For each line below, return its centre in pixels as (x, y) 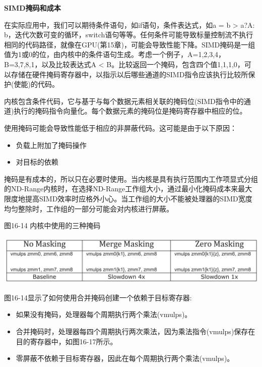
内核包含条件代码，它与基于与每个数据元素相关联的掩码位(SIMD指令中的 (124, 101)
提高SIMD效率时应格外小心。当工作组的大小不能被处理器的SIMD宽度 (139, 198)
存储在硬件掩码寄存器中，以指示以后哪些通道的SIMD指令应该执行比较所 (129, 74)
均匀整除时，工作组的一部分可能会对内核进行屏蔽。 (89, 208)
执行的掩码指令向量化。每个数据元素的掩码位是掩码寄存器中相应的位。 (130, 111)
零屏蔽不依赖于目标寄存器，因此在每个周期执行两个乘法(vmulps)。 (125, 358)
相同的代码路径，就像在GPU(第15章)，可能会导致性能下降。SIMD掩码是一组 (130, 44)
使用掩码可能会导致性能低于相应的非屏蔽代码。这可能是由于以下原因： (120, 127)
